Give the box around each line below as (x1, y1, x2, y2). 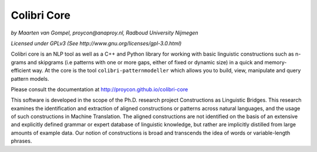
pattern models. (11, 75, 49, 82)
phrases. (11, 137, 32, 144)
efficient (11, 67, 31, 74)
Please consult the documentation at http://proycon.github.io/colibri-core (11, 85, 188, 93)
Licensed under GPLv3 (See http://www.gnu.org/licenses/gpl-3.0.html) (11, 40, 182, 47)
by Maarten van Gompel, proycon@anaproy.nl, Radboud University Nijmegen (11, 29, 199, 36)
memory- (264, 58, 287, 65)
